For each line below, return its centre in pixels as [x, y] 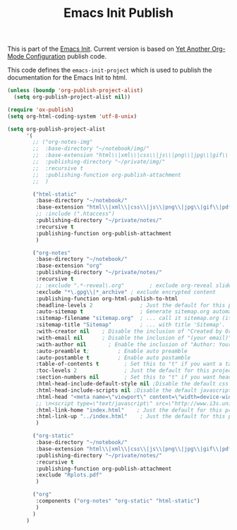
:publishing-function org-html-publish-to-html [107, 298]
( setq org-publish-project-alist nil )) [72, 97]
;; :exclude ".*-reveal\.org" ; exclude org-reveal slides [135, 285]
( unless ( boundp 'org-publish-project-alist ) [75, 91]
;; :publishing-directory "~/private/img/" [99, 162]
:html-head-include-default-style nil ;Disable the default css [132, 384]
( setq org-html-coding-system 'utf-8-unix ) [72, 116]
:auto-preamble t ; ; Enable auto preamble [112, 351]
